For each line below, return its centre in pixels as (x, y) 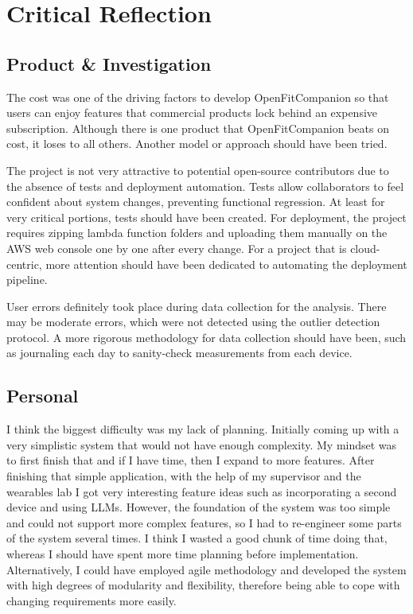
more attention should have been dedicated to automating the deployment (226, 264)
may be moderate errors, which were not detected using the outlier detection (193, 322)
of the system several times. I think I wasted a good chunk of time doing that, (197, 538)
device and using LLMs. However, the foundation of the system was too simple (199, 507)
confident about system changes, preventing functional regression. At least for (196, 202)
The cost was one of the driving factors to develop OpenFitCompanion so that (198, 97)
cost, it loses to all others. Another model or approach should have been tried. (197, 144)
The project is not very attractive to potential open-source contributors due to (198, 170)
